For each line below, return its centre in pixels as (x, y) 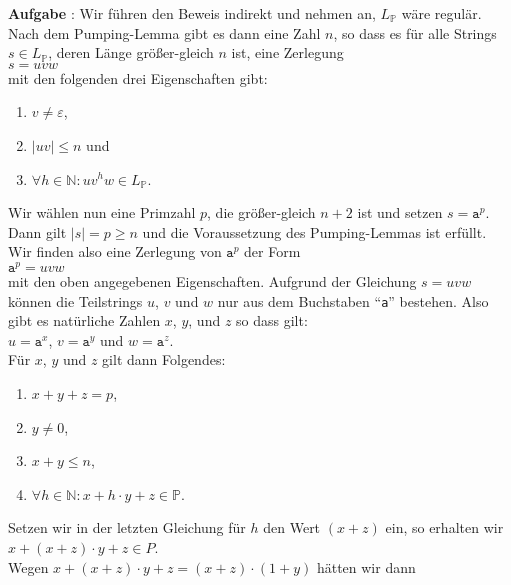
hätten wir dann (366, 566)
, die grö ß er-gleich (261, 212)
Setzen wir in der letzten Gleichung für (127, 527)
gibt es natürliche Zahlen (84, 320)
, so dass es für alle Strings (415, 32)
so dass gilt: (272, 320)
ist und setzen (400, 212)
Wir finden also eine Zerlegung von (115, 251)
